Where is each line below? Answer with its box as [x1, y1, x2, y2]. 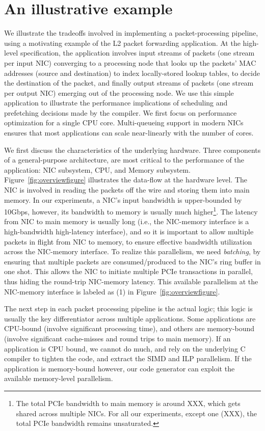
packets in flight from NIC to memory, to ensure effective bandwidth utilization [4, 236, 252, 247]
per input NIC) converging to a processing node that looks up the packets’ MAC [4, 57, 256, 68]
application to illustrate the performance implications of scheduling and [4, 97, 228, 108]
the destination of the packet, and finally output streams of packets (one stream [4, 77, 254, 88]
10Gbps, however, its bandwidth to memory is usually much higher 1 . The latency [4, 205, 258, 217]
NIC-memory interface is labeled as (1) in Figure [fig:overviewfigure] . [4, 286, 220, 297]
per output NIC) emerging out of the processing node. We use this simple [4, 87, 234, 98]
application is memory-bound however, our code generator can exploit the [4, 363, 235, 373]
